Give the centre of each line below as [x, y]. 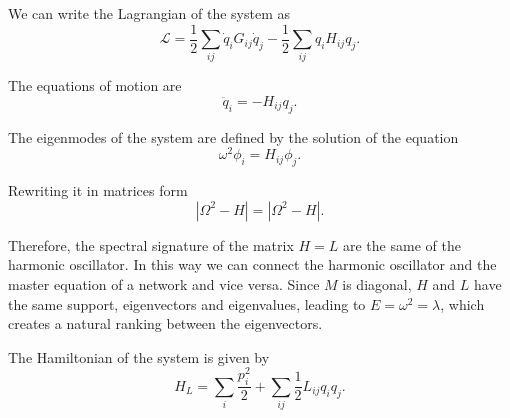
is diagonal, [377, 284]
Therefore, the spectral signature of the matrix [151, 244]
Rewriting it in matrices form [98, 190]
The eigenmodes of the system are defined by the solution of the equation [233, 136]
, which [462, 303]
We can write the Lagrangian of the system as [149, 13]
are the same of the [401, 244]
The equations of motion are [95, 85]
